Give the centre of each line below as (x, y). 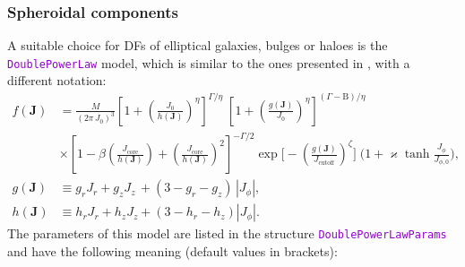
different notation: (57, 80)
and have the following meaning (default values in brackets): (172, 250)
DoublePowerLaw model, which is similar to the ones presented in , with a (209, 62)
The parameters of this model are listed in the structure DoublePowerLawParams (227, 233)
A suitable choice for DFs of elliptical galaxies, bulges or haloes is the (198, 45)
